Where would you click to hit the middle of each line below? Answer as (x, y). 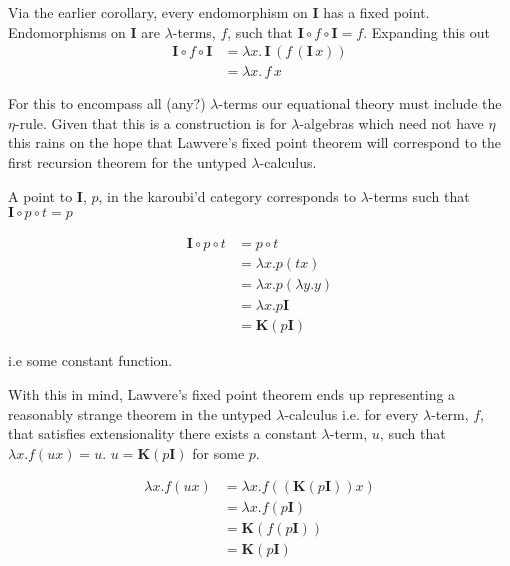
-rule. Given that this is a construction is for (150, 122)
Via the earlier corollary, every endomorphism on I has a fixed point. (219, 12)
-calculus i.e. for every (351, 413)
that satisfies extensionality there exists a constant (162, 433)
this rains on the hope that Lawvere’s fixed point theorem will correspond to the (255, 142)
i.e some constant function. (90, 360)
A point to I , (47, 195)
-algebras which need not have (391, 122)
